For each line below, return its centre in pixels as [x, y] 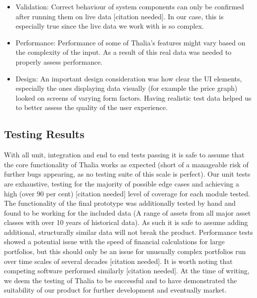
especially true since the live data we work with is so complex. [110, 26]
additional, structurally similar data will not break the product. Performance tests [128, 232]
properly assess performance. [59, 61]
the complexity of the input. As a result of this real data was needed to [124, 52]
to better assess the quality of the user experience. [92, 107]
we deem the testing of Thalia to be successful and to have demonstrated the [121, 280]
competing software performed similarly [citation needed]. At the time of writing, [127, 271]
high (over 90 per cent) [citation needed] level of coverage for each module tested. [127, 193]
